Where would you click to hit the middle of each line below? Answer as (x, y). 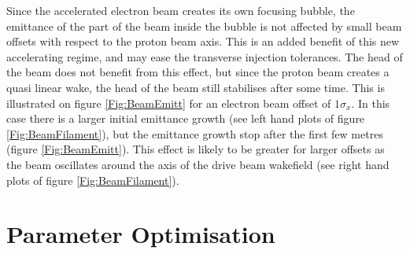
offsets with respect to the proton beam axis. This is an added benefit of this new (203, 41)
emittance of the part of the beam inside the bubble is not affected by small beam (204, 26)
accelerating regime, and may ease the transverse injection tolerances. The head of (205, 56)
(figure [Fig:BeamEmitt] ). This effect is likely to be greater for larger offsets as (196, 149)
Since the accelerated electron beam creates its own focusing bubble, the (181, 10)
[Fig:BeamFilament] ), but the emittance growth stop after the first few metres (195, 133)
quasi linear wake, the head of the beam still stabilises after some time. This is (196, 87)
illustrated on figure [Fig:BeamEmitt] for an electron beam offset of (169, 103)
